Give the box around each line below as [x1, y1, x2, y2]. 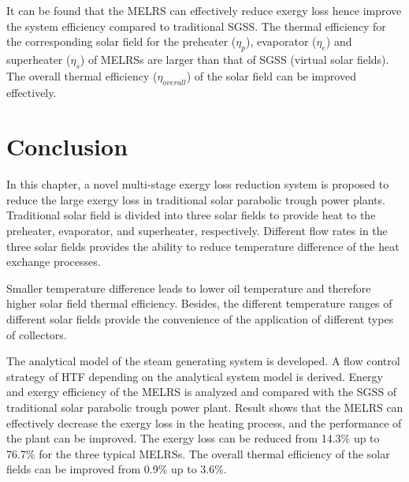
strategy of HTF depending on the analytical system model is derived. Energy [6, 368, 383, 384]
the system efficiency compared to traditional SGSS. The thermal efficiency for [6, 17, 386, 34]
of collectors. [6, 326, 67, 342]
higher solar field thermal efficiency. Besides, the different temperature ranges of [6, 295, 392, 312]
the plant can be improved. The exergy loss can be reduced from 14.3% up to [6, 430, 380, 447]
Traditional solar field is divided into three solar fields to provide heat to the [6, 207, 376, 223]
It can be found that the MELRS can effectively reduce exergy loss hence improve [6, 2, 402, 18]
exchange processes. [6, 253, 101, 270]
